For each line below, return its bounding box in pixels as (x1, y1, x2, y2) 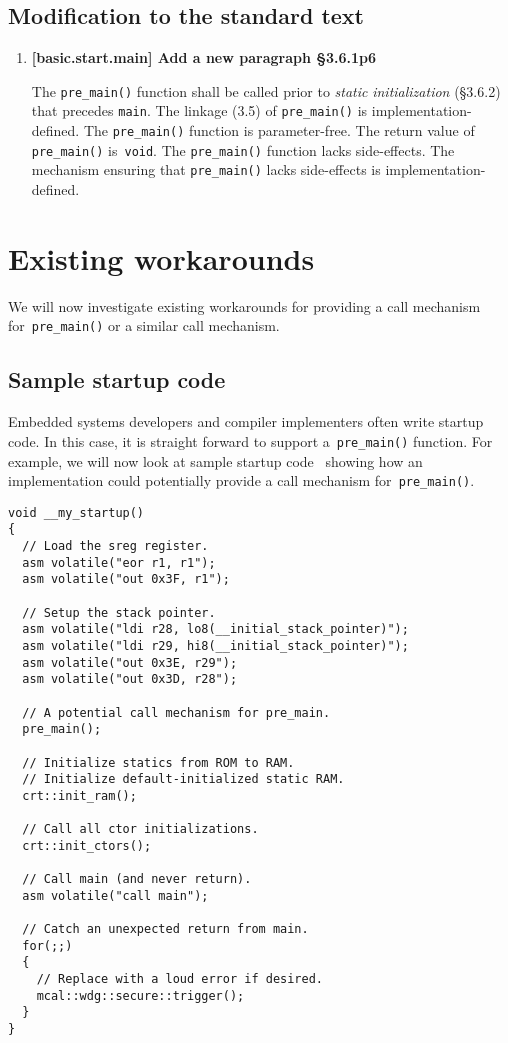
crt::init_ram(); (22, 788, 137, 803)
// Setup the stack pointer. (22, 605, 216, 620)
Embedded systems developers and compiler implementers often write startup (8, 411, 484, 432)
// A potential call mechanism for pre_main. (22, 705, 331, 720)
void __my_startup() (8, 505, 145, 520)
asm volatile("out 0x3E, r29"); (22, 655, 238, 670)
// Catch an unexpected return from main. (22, 922, 309, 937)
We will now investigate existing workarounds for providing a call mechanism (8, 295, 481, 316)
